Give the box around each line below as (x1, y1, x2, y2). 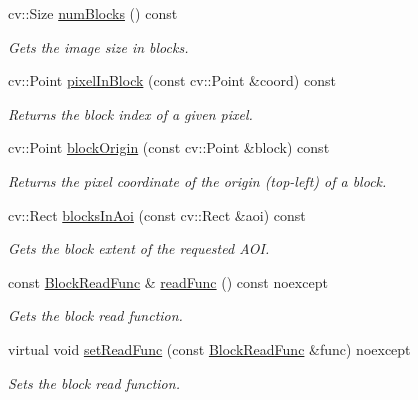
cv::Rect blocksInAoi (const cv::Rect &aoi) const (8, 204, 306, 225)
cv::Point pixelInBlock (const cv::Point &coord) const (8, 70, 336, 91)
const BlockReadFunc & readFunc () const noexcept (8, 271, 328, 292)
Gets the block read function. (8, 305, 183, 326)
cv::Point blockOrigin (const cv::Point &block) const (8, 137, 330, 158)
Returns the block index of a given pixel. (8, 103, 253, 124)
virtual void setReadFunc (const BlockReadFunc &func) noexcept (8, 338, 411, 359)
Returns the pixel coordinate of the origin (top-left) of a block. (8, 170, 387, 191)
